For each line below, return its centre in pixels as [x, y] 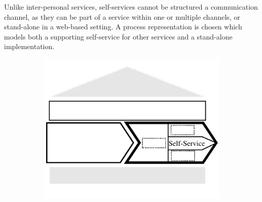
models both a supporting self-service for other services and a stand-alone [118, 36]
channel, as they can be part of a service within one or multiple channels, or [122, 16]
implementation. [29, 46]
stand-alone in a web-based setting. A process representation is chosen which [123, 27]
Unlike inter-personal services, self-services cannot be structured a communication [131, 7]
